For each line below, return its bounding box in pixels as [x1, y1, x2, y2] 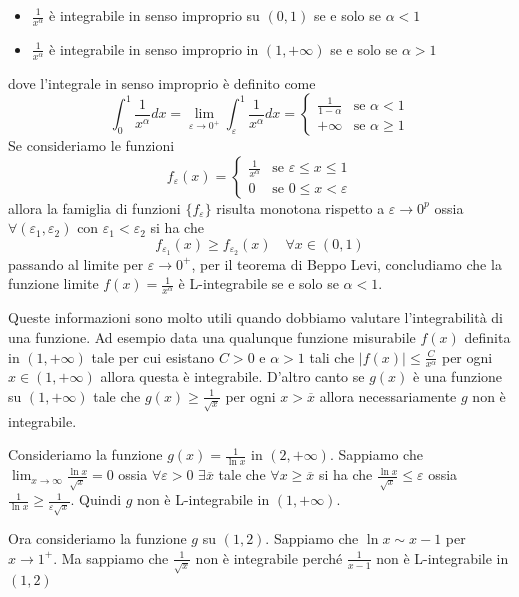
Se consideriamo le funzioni [8, 135, 175, 156]
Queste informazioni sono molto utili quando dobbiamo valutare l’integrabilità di [8, 307, 504, 328]
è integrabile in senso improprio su [49, 5, 260, 25]
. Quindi [70, 489, 122, 510]
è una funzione [413, 366, 503, 387]
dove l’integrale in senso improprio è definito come [8, 72, 316, 93]
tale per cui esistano [91, 346, 215, 367]
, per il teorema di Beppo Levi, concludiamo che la [191, 253, 502, 274]
